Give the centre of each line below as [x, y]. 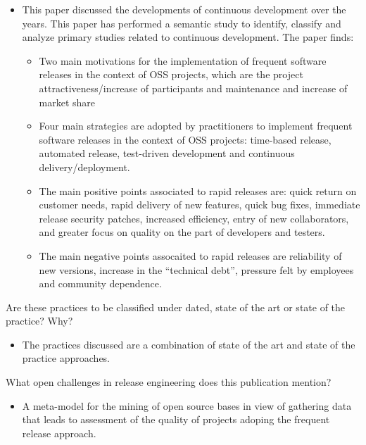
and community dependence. [100, 283]
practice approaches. [66, 358]
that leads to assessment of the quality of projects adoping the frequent [176, 419]
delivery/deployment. [84, 167]
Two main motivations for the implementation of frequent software [183, 60]
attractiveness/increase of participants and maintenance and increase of [193, 88]
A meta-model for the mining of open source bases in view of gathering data [187, 405]
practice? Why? [39, 321]
